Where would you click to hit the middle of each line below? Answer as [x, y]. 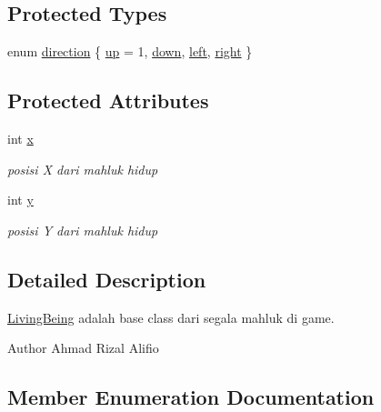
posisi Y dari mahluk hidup [83, 230]
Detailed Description [107, 279]
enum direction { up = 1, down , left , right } [130, 51]
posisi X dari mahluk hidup [83, 169]
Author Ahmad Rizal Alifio [83, 348]
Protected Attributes [108, 100]
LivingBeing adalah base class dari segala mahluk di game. [171, 317]
